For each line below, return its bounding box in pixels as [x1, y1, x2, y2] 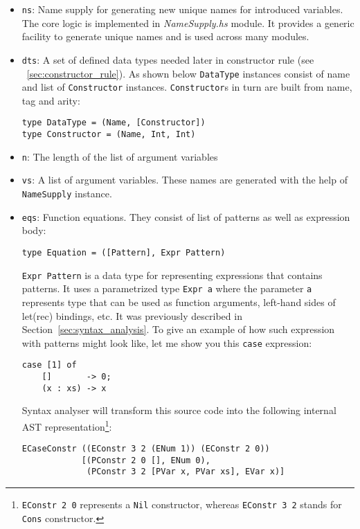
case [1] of [21, 360, 77, 370]
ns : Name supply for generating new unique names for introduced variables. [21, 2, 343, 16]
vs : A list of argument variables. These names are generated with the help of [21, 172, 348, 187]
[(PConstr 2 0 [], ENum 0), [81, 455, 210, 465]
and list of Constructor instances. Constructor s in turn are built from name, [21, 80, 352, 94]
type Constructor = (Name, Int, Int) [21, 129, 196, 140]
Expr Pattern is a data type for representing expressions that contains [21, 267, 323, 282]
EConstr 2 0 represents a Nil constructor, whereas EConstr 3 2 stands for [21, 497, 342, 512]
